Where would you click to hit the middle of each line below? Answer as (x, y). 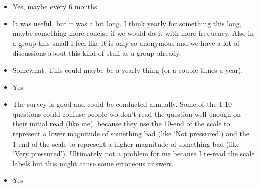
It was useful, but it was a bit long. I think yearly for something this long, (127, 23)
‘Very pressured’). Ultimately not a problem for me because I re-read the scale (134, 153)
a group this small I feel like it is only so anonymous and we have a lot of (126, 43)
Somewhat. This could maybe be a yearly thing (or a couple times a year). (128, 69)
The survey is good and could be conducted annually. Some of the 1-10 (122, 104)
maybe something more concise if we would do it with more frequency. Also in (133, 33)
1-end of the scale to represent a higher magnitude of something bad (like (126, 143)
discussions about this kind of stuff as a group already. (97, 53)
